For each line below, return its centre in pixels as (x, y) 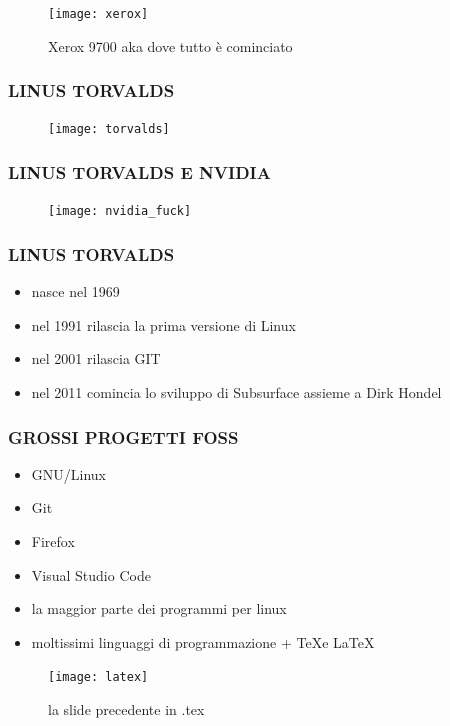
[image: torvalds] (109, 129)
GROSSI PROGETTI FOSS (123, 436)
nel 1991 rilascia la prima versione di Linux (163, 324)
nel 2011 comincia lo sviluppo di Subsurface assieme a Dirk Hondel (236, 392)
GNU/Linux (68, 473)
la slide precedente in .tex (126, 709)
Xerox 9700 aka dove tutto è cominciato (170, 45)
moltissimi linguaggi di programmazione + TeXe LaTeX (203, 641)
